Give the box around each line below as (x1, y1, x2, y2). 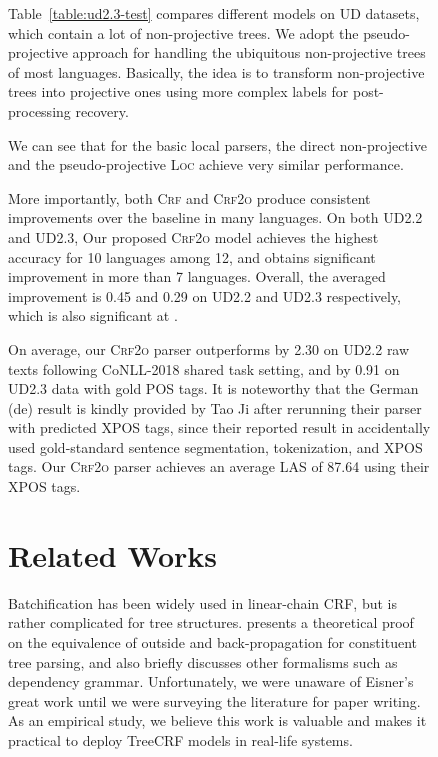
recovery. (75, 100, 129, 121)
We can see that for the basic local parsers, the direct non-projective (8, 134, 427, 155)
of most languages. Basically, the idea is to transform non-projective (8, 61, 425, 82)
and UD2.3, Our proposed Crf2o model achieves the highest (8, 226, 379, 247)
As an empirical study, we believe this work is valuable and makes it (8, 710, 427, 731)
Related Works (8, 534, 218, 575)
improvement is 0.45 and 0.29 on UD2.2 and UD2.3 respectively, (8, 285, 402, 306)
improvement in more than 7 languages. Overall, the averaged (8, 266, 386, 287)
